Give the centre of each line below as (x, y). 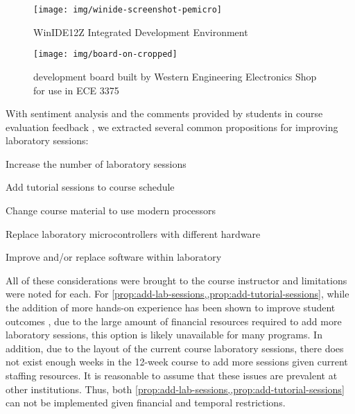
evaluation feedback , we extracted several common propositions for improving (172, 127)
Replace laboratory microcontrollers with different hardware (133, 233)
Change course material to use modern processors (111, 210)
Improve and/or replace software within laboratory (114, 257)
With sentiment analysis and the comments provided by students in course (164, 113)
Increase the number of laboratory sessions (96, 163)
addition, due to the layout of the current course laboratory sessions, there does (175, 348)
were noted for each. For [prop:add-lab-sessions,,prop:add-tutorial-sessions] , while (177, 294)
